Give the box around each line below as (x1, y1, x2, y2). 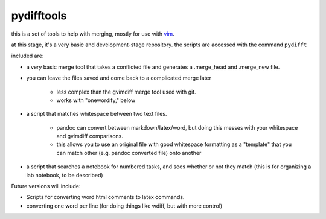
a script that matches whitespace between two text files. (26, 110, 167, 118)
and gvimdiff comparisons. (56, 133, 123, 140)
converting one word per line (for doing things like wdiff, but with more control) (26, 202, 223, 209)
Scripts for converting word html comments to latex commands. (26, 194, 185, 201)
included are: (11, 52, 44, 60)
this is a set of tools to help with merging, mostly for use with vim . (11, 30, 174, 37)
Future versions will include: (11, 183, 81, 190)
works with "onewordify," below (56, 97, 136, 104)
